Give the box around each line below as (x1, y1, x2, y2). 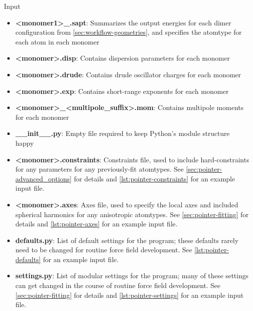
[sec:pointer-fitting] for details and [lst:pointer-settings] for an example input (15, 289, 244, 300)
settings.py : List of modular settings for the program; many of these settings (15, 270, 249, 281)
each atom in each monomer (15, 36, 99, 46)
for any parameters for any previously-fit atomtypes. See (15, 164, 184, 174)
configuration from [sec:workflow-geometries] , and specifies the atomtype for (15, 27, 242, 37)
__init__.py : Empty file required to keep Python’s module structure (15, 128, 230, 138)
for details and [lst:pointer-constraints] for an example (74, 173, 235, 183)
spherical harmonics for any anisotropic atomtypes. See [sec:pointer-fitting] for (15, 209, 249, 219)
